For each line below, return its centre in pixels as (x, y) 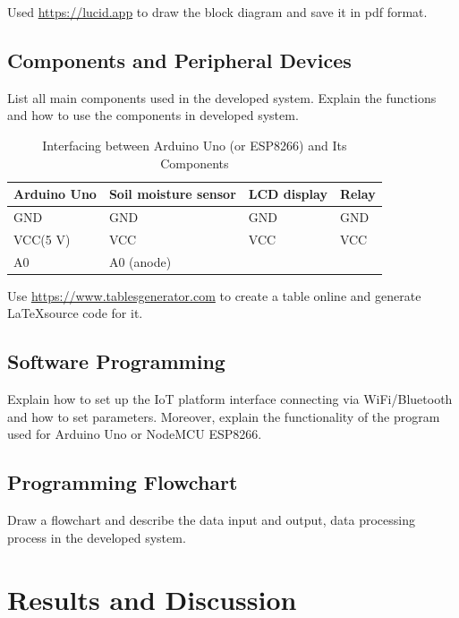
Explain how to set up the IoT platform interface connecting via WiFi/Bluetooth (230, 399)
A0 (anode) (140, 261)
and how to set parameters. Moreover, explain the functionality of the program (224, 416)
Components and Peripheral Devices (179, 60)
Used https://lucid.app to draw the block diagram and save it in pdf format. (217, 12)
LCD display (288, 194)
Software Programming (116, 361)
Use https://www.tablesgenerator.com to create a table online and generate (214, 295)
